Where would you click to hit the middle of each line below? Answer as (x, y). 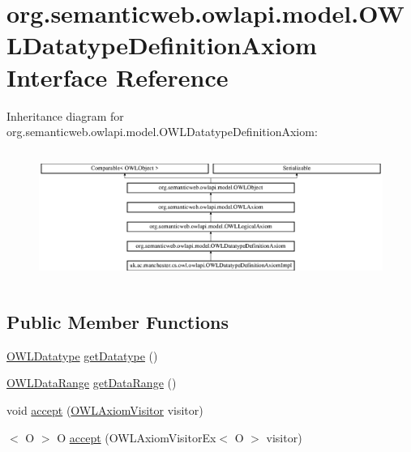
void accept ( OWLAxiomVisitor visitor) (105, 410)
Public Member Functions (118, 322)
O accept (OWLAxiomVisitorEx (137, 437)
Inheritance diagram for (65, 115)
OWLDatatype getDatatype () (82, 355)
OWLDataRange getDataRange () (92, 383)
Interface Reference (118, 77)
